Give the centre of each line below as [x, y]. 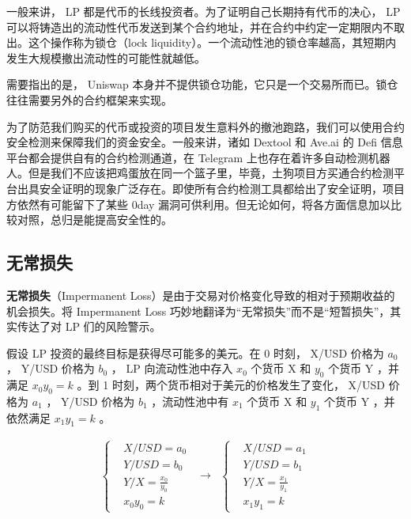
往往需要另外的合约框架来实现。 [89, 99]
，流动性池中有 [190, 401]
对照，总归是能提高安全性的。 [94, 220]
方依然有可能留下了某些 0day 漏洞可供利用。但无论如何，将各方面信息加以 [199, 204]
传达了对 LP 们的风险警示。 [89, 326]
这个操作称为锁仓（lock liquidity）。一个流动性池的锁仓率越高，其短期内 [212, 42]
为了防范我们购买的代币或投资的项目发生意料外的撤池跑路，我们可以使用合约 [205, 126]
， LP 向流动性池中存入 [172, 368]
